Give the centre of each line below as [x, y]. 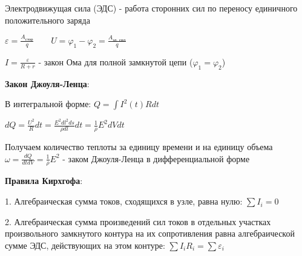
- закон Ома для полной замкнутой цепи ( [116, 61]
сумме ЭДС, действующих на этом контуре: [85, 245]
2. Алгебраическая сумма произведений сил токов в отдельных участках [138, 221]
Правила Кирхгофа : [44, 181]
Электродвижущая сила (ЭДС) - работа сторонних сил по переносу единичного [151, 8]
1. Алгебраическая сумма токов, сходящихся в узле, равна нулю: [124, 201]
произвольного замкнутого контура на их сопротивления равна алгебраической [150, 233]
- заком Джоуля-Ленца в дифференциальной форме [156, 158]
